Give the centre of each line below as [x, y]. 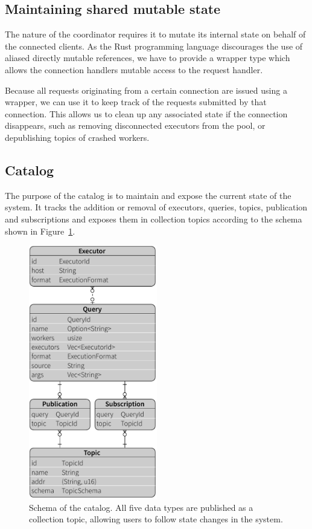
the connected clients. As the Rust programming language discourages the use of [154, 46]
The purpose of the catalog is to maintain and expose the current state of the [148, 195]
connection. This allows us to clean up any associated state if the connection [146, 113]
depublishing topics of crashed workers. [77, 137]
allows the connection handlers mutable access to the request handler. [134, 69]
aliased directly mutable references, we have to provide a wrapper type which [148, 58]
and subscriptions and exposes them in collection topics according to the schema [154, 219]
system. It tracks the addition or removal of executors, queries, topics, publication [156, 207]
